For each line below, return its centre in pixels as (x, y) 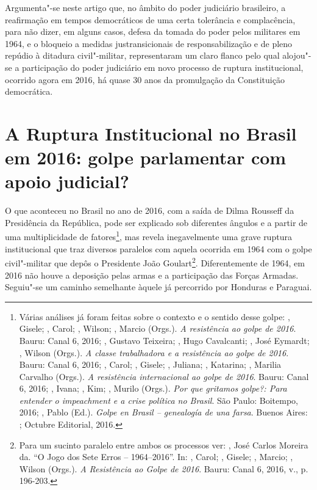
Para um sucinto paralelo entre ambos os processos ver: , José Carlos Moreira (164, 444)
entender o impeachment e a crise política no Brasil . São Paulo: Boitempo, (159, 400)
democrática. (29, 91)
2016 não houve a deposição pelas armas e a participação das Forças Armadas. (152, 275)
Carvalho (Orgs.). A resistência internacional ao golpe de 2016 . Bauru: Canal (164, 376)
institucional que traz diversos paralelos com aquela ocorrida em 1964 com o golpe (158, 248)
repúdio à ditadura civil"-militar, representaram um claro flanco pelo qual (142, 55)
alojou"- (297, 55)
